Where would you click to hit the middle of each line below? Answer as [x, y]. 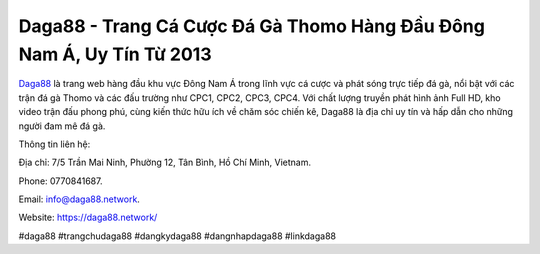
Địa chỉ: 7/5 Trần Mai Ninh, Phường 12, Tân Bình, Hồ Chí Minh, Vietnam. [165, 162]
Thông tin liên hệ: [54, 144]
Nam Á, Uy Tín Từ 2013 [115, 54]
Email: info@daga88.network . [79, 199]
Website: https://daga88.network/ [88, 217]
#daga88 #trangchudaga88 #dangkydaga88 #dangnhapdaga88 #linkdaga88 [177, 236]
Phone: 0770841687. [60, 181]
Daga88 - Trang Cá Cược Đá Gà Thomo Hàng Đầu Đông [251, 26]
